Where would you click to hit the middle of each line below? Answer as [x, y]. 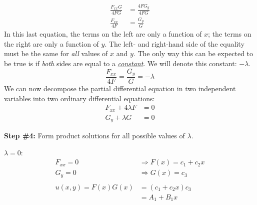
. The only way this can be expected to [193, 53]
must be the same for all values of [56, 53]
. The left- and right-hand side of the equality [174, 43]
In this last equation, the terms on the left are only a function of [103, 34]
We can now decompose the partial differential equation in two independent [120, 88]
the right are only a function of [51, 43]
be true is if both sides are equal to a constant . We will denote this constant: [120, 63]
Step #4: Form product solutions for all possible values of [94, 136]
